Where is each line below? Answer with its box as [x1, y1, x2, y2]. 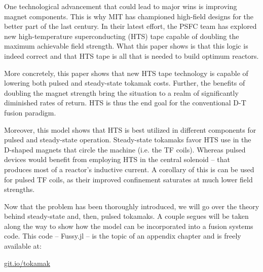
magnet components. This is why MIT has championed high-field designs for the [4, 11, 254, 21]
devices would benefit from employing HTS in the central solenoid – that [4, 154, 230, 165]
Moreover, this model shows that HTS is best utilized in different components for [4, 124, 256, 135]
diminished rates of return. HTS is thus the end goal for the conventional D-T [4, 97, 246, 108]
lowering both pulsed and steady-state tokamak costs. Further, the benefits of [4, 77, 245, 88]
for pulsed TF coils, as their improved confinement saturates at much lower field [4, 174, 253, 184]
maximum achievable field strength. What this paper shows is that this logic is [4, 41, 248, 51]
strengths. [4, 184, 35, 195]
